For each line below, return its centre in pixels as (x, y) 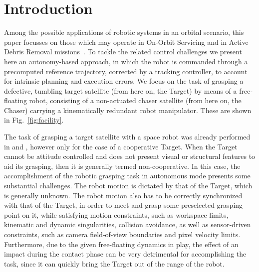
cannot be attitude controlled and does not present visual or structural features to (130, 156)
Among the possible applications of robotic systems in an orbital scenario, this (124, 32)
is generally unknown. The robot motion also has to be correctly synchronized (123, 195)
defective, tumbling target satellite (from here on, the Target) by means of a (121, 90)
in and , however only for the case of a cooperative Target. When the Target (121, 146)
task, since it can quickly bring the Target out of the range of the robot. (114, 263)
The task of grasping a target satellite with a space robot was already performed (127, 137)
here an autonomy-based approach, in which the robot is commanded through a (126, 61)
